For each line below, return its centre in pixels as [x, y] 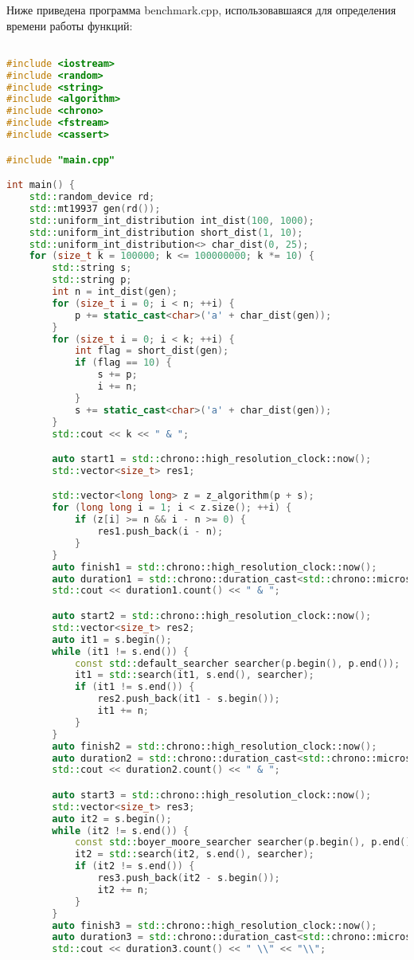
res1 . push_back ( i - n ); [160, 532]
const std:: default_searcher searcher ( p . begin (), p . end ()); [237, 663]
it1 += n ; [123, 711]
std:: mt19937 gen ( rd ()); [95, 208]
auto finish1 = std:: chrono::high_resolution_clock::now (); [215, 567]
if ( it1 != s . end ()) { [135, 687]
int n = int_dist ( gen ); [115, 292]
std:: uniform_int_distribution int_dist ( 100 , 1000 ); [172, 220]
